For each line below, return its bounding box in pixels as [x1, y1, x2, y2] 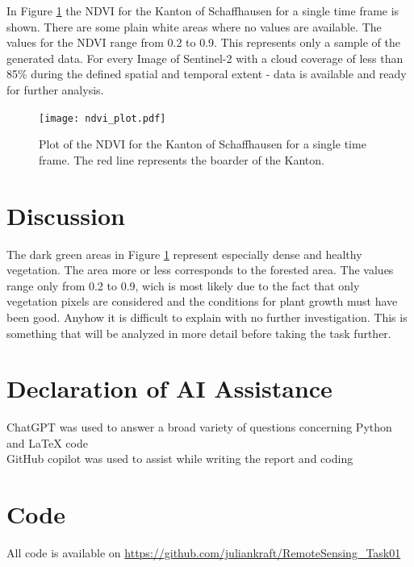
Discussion [6, 198, 125, 231]
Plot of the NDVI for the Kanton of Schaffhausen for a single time [39, 135, 366, 152]
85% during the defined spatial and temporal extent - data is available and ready [6, 65, 407, 82]
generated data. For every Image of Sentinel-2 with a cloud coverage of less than [6, 49, 404, 66]
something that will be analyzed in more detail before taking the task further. [6, 324, 391, 341]
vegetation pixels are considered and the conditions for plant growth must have [6, 293, 398, 310]
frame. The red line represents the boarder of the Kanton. [39, 151, 324, 168]
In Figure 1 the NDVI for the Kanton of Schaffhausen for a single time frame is [6, 2, 399, 19]
